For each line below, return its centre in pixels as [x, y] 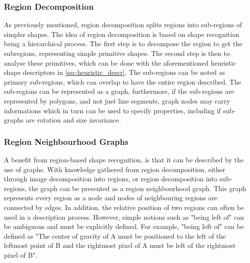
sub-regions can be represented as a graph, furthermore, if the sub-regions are [119, 91]
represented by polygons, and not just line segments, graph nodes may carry [117, 100]
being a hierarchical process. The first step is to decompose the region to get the [123, 44]
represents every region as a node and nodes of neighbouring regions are [111, 198]
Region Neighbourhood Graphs [66, 141]
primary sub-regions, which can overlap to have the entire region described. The [123, 81]
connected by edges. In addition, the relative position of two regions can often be [124, 207]
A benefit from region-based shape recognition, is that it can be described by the [124, 159]
